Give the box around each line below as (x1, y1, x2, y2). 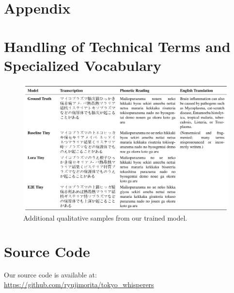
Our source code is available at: (4, 270, 97, 280)
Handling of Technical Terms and (4, 36, 231, 56)
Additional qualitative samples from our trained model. (23, 213, 187, 223)
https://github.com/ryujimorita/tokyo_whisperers (4, 279, 154, 289)
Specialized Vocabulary (4, 55, 162, 75)
